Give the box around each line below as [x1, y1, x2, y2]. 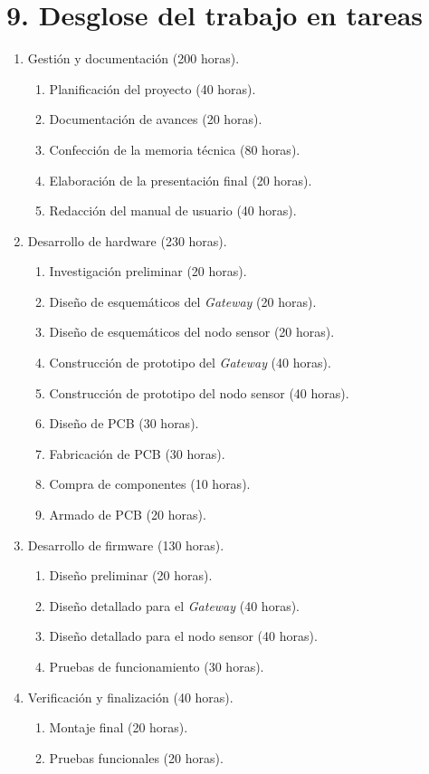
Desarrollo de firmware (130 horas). [27, 535, 224, 554]
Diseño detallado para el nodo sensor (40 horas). [49, 626, 318, 645]
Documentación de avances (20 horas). [49, 110, 262, 129]
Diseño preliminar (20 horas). [49, 566, 213, 585]
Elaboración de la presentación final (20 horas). [49, 170, 312, 189]
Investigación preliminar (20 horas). [49, 262, 247, 281]
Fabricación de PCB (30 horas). [49, 444, 225, 463]
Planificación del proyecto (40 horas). [49, 79, 256, 98]
